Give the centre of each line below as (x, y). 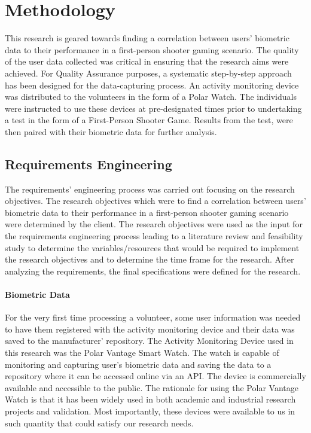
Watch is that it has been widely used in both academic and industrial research (150, 399)
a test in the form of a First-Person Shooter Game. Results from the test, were (149, 120)
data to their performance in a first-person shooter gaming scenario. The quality (152, 49)
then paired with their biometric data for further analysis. (111, 131)
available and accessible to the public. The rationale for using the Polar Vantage (152, 387)
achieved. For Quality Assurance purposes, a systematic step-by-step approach (148, 73)
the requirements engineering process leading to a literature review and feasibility (154, 236)
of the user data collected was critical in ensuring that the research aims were (147, 61)
